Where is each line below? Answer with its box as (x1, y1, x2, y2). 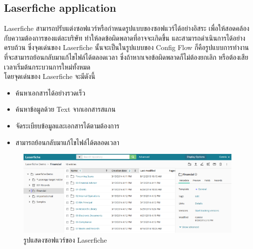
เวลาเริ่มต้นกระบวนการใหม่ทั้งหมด (4, 61, 91, 72)
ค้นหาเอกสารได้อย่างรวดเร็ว (15, 87, 85, 98)
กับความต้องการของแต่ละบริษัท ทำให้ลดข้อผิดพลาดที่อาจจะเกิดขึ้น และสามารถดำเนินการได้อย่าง (4, 32, 246, 43)
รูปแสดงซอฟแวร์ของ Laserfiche (24, 234, 107, 245)
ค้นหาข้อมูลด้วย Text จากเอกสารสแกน (15, 104, 116, 114)
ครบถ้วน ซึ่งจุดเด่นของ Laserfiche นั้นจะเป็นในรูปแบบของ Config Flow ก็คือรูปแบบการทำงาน (4, 42, 249, 52)
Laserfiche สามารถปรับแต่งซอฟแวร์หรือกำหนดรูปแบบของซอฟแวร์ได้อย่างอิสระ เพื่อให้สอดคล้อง (4, 23, 250, 33)
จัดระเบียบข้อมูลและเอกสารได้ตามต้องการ (15, 120, 120, 130)
